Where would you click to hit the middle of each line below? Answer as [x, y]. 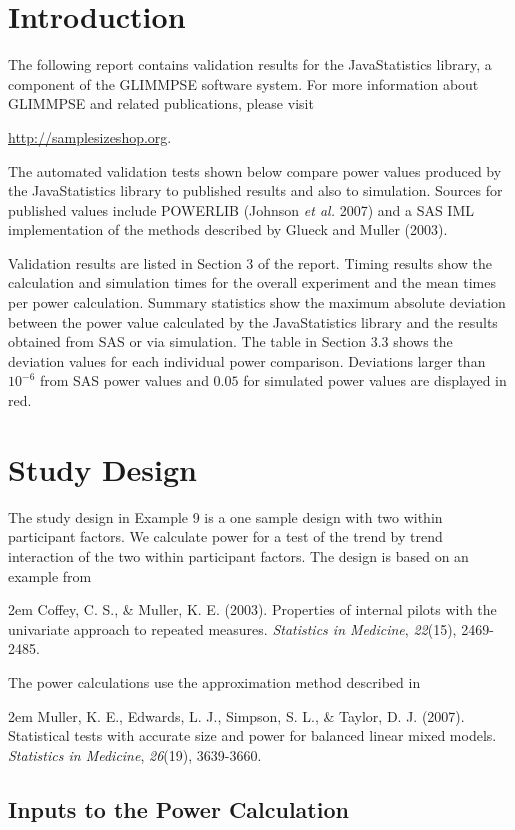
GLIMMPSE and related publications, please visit [161, 103]
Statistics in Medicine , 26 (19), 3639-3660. [135, 754]
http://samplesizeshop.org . [90, 136]
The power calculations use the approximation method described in [214, 681]
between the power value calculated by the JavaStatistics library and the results [253, 321]
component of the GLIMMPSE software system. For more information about [243, 83]
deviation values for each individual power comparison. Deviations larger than [247, 360]
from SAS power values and [124, 380]
